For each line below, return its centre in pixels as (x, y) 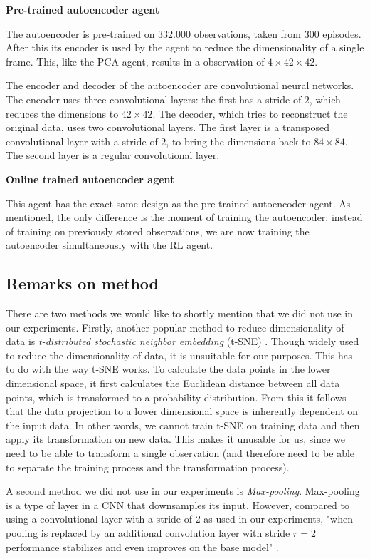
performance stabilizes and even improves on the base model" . (142, 547)
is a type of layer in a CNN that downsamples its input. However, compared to (178, 504)
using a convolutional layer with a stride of (99, 519)
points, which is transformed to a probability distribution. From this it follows (176, 397)
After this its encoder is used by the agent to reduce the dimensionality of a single (185, 47)
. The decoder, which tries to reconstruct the (250, 113)
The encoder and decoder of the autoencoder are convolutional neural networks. (180, 85)
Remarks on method (83, 283)
